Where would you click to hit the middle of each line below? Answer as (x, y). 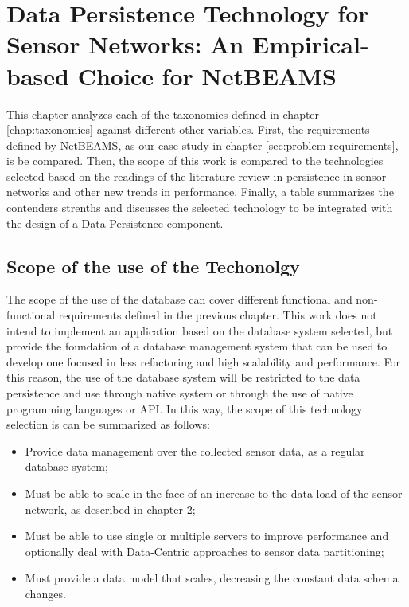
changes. (45, 593)
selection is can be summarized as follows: (108, 424)
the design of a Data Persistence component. (115, 223)
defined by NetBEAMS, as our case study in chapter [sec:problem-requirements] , (203, 145)
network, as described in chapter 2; (110, 509)
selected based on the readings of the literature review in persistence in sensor (197, 176)
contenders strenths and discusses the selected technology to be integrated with (200, 208)
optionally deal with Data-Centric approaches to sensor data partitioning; (204, 551)
